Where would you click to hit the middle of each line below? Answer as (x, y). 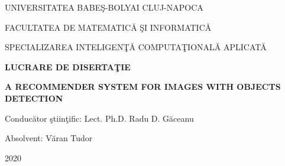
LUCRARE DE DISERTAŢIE (68, 66)
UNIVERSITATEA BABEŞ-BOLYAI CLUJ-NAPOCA (104, 7)
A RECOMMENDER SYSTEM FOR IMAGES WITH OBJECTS (143, 87)
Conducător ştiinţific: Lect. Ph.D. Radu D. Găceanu (99, 118)
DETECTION (34, 98)
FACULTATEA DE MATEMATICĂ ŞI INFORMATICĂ (108, 27)
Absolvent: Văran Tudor (49, 138)
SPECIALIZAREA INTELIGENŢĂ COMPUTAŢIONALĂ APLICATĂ (136, 47)
